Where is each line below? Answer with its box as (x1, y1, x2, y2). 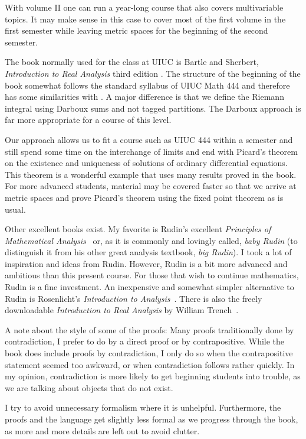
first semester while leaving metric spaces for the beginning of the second (5, 24, 268, 37)
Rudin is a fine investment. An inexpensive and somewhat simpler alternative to (5, 281, 294, 293)
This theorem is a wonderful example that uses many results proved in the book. (5, 168, 297, 180)
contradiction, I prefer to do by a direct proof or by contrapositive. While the (5, 335, 285, 347)
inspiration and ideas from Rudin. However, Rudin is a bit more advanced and (5, 257, 288, 269)
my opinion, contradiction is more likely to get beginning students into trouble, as (5, 370, 301, 382)
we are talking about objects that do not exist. (5, 381, 173, 394)
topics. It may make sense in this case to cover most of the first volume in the (5, 12, 286, 25)
